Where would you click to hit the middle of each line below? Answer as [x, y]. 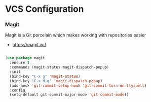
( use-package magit [25, 58]
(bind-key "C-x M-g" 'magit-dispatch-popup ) [56, 81]
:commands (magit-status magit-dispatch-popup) [59, 68]
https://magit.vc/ [29, 45]
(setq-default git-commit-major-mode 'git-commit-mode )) [69, 95]
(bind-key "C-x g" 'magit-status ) [45, 76]
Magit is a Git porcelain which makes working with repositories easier [76, 35]
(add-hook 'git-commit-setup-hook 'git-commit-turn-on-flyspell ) [78, 85]
